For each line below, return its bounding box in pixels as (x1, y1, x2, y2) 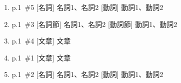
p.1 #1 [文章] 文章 (11, 52, 71, 62)
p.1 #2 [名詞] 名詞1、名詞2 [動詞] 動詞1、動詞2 (11, 69, 163, 79)
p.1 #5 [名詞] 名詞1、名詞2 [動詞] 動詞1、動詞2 (11, 2, 163, 12)
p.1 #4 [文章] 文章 (11, 35, 71, 46)
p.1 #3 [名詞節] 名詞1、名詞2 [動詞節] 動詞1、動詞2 (11, 18, 177, 29)
